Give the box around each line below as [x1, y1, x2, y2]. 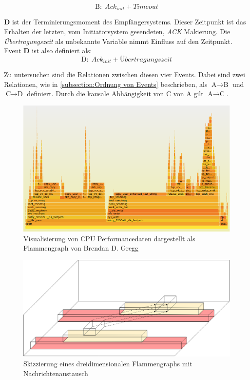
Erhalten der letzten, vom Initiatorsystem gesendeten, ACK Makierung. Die [4, 26, 231, 37]
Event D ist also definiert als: [4, 45, 92, 56]
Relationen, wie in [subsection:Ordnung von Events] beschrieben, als [4, 79, 208, 89]
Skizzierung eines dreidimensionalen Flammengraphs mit [23, 358, 192, 368]
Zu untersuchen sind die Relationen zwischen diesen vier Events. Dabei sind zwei [4, 69, 245, 80]
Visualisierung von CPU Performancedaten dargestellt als [23, 233, 195, 243]
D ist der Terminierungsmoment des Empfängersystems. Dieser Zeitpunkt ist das [4, 17, 246, 27]
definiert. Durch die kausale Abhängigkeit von [27, 88, 164, 99]
